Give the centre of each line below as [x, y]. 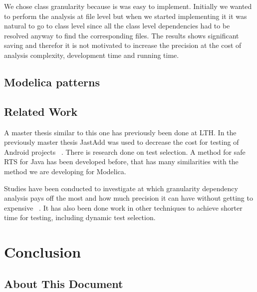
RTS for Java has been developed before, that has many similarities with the [121, 161]
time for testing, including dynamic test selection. [80, 217]
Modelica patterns [52, 82]
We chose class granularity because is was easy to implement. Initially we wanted [128, 6]
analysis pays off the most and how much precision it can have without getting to [128, 198]
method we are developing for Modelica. [65, 171]
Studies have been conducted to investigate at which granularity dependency [121, 188]
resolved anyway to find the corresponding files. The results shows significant [122, 35]
